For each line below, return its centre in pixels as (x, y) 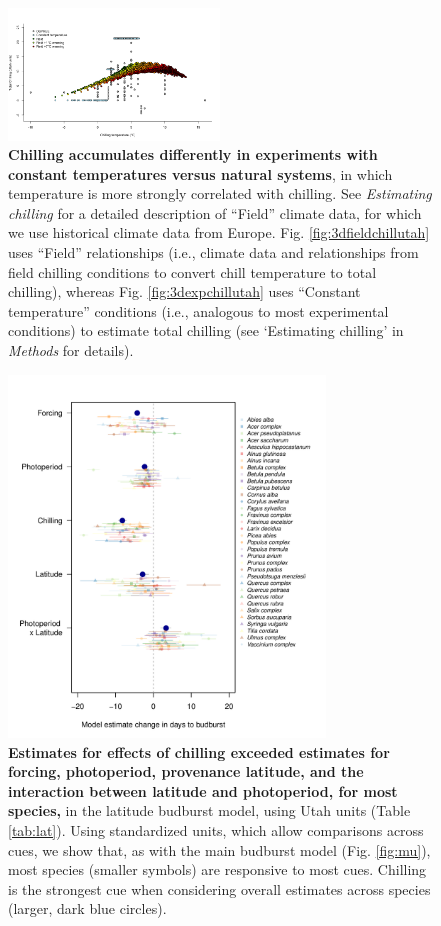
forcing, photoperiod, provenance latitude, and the (186, 771)
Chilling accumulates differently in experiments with (193, 154)
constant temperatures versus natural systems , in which (200, 173)
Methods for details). (71, 350)
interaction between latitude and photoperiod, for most (203, 790)
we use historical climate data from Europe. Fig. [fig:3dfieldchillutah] (219, 232)
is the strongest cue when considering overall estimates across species (219, 888)
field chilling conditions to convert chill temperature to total (192, 271)
